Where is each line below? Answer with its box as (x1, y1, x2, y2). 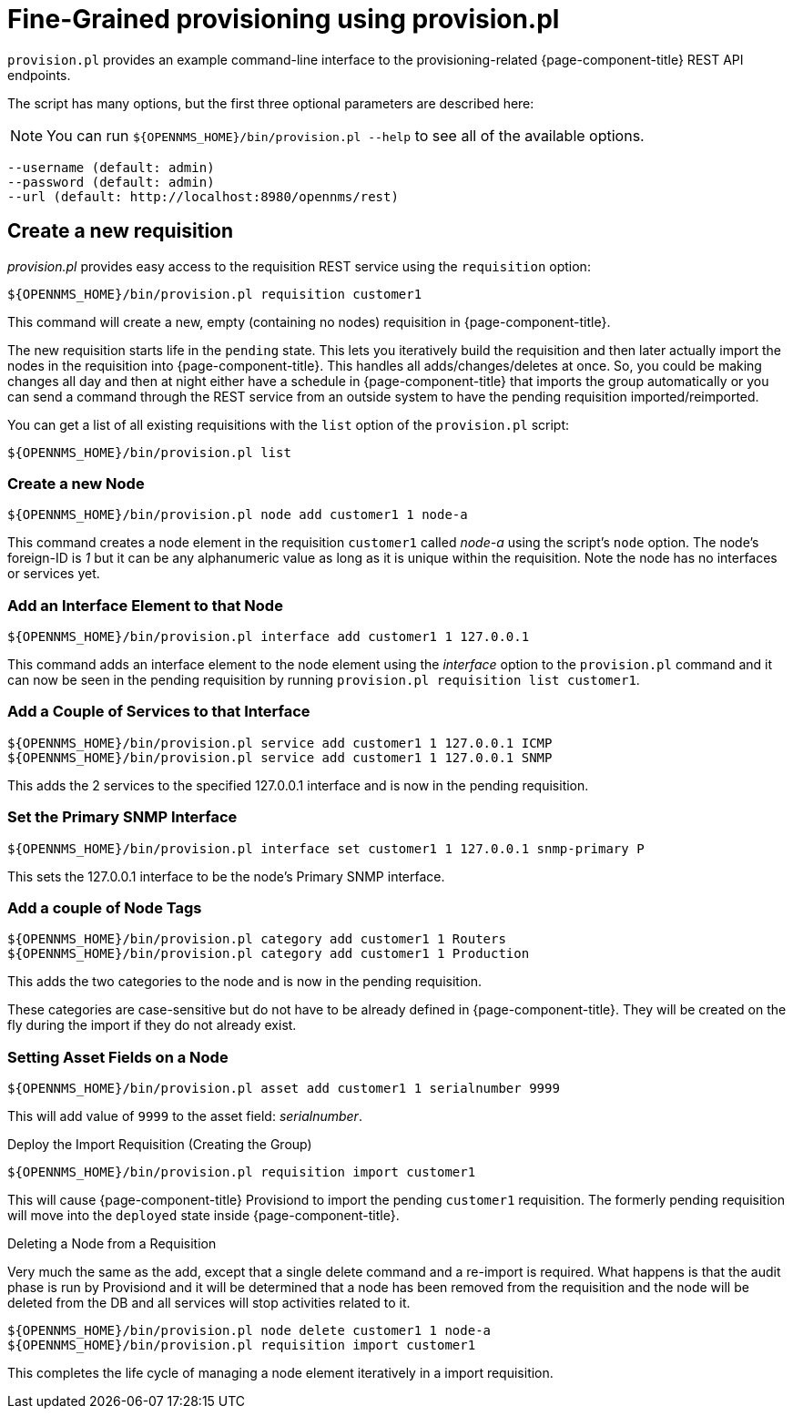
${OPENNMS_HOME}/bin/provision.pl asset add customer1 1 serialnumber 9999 (7, 1081, 560, 1096)
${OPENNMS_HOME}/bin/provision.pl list (7, 444, 291, 460)
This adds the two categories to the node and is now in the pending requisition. (7, 973, 482, 990)
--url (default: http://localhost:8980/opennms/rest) (7, 188, 399, 204)
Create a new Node (7, 474, 145, 493)
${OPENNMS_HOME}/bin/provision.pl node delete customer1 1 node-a (7, 1323, 492, 1339)
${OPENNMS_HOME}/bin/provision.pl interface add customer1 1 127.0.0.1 (7, 629, 530, 645)
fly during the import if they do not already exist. (7, 1017, 297, 1034)
